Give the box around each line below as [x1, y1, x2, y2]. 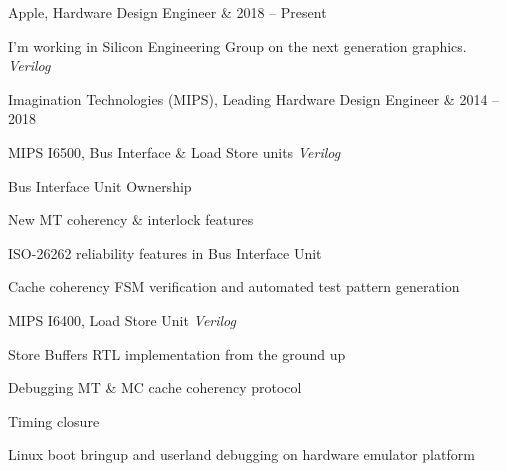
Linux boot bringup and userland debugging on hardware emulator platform [8, 444, 475, 465]
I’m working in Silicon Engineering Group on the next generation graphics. [8, 35, 467, 56]
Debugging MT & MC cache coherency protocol [8, 377, 302, 398]
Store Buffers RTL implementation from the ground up [8, 343, 346, 364]
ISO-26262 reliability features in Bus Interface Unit [8, 242, 322, 263]
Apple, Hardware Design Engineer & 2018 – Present [8, 2, 327, 22]
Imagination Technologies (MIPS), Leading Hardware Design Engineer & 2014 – [8, 88, 500, 109]
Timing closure [8, 410, 100, 431]
